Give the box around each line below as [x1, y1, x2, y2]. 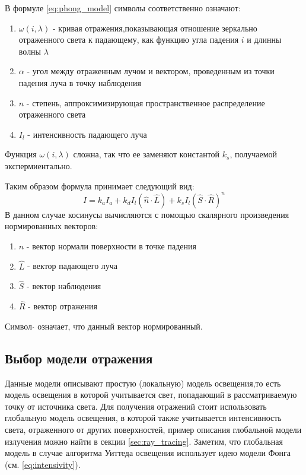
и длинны [247, 33, 282, 46]
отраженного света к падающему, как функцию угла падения [18, 33, 239, 46]
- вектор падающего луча [27, 259, 118, 272]
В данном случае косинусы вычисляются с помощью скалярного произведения [5, 208, 289, 220]
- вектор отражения [28, 300, 97, 312]
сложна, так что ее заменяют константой [73, 148, 220, 160]
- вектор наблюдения [27, 280, 101, 292]
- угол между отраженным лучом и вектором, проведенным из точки [27, 65, 275, 77]
